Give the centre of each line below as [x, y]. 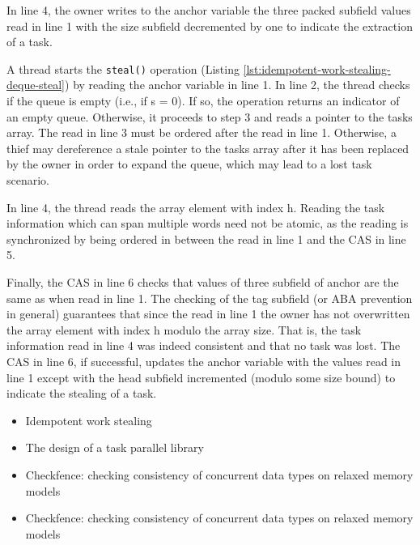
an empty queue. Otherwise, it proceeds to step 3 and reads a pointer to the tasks [210, 116]
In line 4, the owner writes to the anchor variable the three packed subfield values [209, 10]
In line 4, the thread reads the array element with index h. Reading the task [196, 207]
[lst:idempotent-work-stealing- [317, 68]
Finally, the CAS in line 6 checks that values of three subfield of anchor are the [203, 281]
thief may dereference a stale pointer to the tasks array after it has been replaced [208, 148]
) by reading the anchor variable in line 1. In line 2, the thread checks [238, 85]
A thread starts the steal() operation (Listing [123, 68]
